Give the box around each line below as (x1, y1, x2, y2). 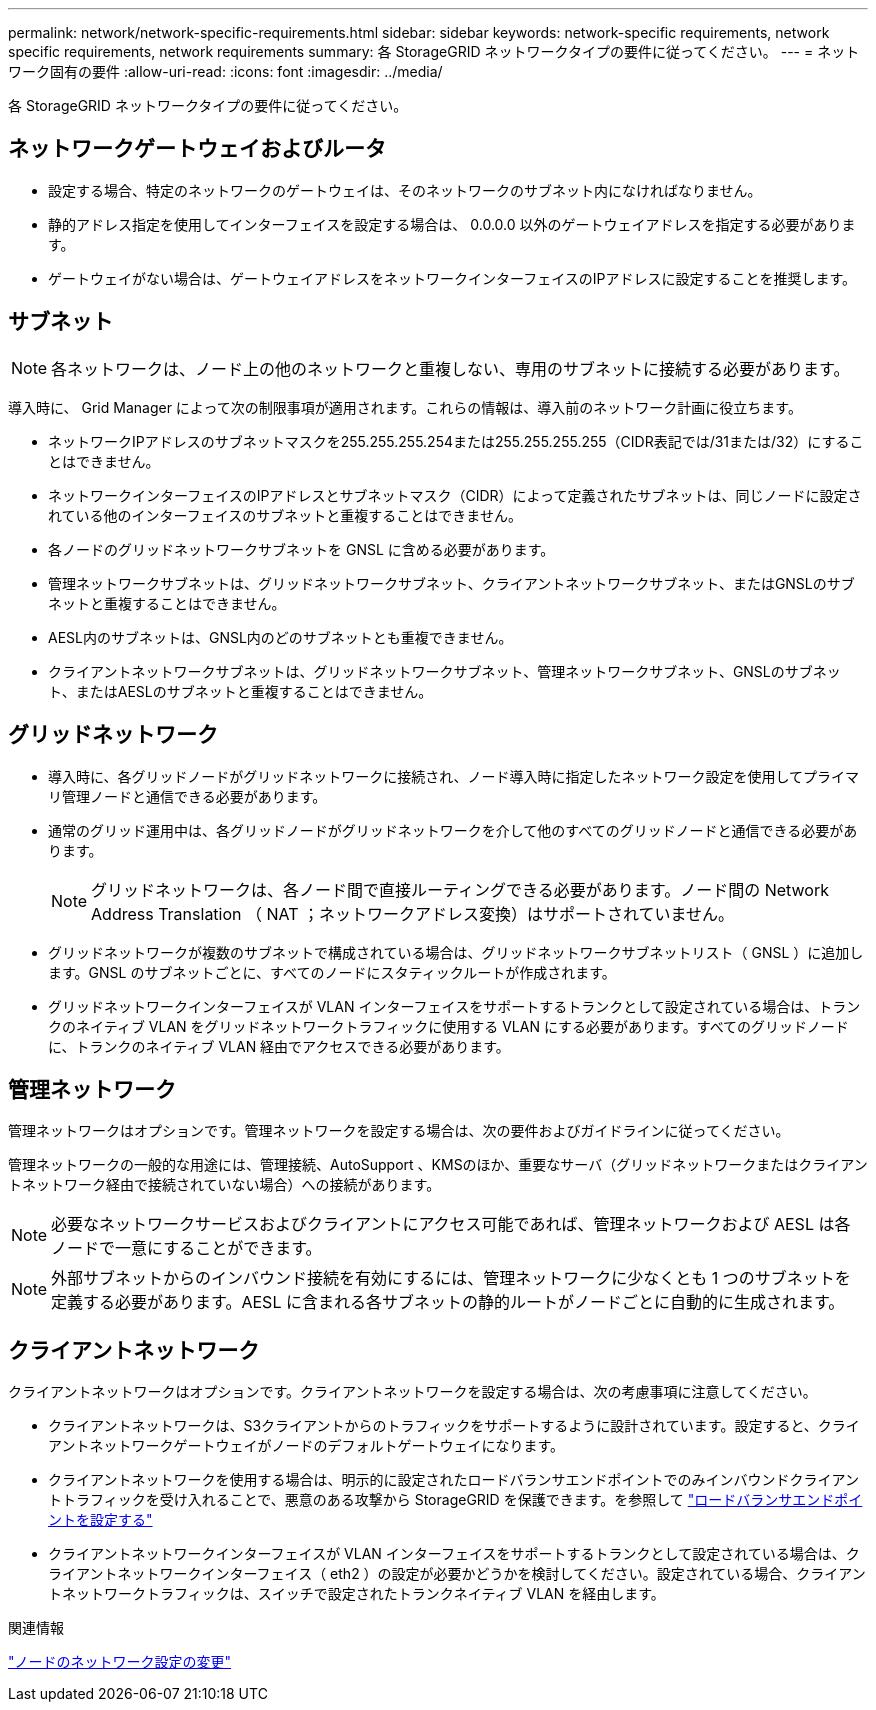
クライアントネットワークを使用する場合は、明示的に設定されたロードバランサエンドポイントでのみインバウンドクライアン (48, 1471, 859, 1489)
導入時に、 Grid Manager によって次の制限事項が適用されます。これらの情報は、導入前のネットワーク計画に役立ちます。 (8, 398, 802, 416)
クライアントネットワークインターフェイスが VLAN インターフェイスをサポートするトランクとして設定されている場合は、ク (48, 1545, 860, 1563)
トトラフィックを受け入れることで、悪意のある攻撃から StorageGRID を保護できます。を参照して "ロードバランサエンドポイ (48, 1491, 863, 1509)
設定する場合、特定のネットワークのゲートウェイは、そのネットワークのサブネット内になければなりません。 (48, 181, 762, 199)
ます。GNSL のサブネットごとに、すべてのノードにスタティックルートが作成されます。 (48, 963, 616, 981)
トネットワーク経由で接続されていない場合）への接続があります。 (8, 1176, 441, 1194)
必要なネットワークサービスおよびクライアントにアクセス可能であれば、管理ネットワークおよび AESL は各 (51, 1214, 851, 1235)
